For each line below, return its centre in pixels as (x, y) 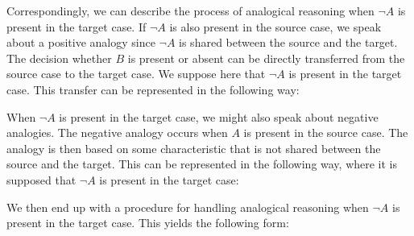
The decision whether (59, 58)
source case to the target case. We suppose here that (136, 74)
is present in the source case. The (326, 132)
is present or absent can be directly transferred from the (266, 58)
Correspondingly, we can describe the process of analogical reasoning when (190, 10)
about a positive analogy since (81, 42)
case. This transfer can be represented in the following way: (153, 89)
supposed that (41, 179)
